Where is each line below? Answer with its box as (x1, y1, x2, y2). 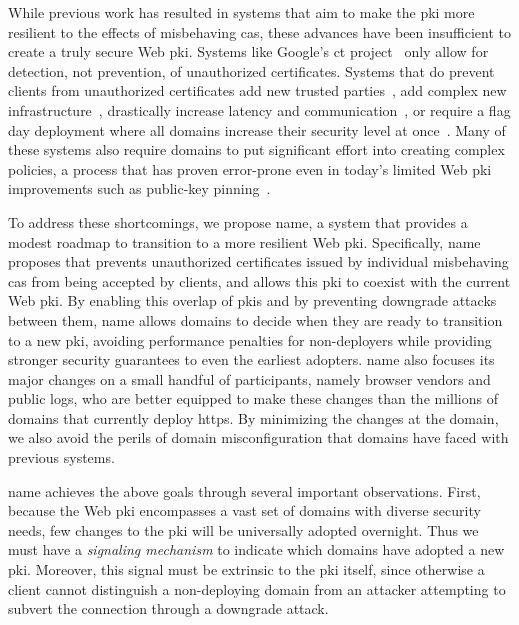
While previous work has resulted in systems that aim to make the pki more (8, 2, 475, 22)
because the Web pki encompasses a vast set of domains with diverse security (8, 500, 481, 521)
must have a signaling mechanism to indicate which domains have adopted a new (8, 539, 505, 560)
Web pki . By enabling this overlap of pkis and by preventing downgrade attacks (8, 290, 497, 311)
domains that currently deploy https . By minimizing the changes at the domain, (8, 407, 499, 428)
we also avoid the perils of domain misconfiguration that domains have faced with (8, 427, 509, 448)
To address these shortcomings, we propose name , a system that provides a (8, 211, 468, 232)
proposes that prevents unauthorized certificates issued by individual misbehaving (8, 251, 509, 272)
